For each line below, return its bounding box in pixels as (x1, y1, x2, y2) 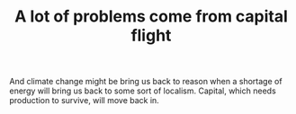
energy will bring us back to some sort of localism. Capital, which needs (9, 85, 276, 96)
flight (130, 25, 172, 46)
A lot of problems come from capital (14, 6, 288, 27)
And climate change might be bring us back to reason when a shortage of (9, 76, 283, 87)
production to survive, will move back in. (9, 95, 159, 106)
